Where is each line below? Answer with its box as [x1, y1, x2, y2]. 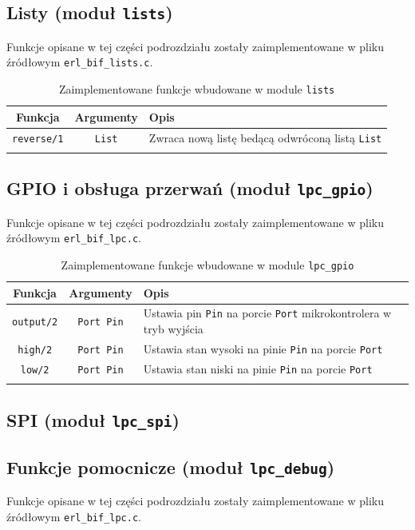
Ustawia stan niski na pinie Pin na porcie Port [143, 360, 373, 377]
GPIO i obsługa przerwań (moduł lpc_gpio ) [6, 176, 373, 201]
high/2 [18, 344, 53, 356]
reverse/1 [12, 133, 64, 145]
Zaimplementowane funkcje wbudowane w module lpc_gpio [61, 256, 354, 273]
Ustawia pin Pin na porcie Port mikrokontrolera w [143, 305, 392, 321]
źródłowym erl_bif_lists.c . [6, 54, 153, 70]
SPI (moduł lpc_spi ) [6, 407, 180, 432]
